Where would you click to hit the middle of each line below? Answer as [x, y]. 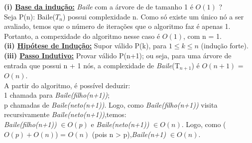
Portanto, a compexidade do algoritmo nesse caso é [82, 36]
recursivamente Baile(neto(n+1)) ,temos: [65, 114]
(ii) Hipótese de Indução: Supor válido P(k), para [85, 46]
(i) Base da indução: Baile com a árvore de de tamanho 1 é [99, 6]
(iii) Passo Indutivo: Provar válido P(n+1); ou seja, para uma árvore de [118, 55]
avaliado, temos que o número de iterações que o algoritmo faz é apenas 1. [117, 26]
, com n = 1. [202, 36]
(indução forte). [225, 46]
